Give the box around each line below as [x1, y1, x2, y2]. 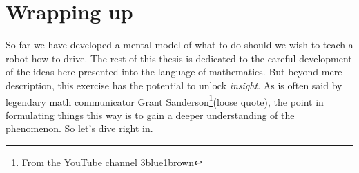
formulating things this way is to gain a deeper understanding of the [6, 107, 295, 122]
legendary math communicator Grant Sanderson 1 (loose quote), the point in [6, 92, 324, 109]
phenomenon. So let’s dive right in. [6, 121, 153, 136]
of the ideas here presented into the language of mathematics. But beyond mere [6, 64, 342, 79]
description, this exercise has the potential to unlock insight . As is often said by [6, 78, 342, 92]
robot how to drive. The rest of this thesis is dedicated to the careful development [6, 51, 352, 65]
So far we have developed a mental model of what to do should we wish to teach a [6, 37, 353, 52]
